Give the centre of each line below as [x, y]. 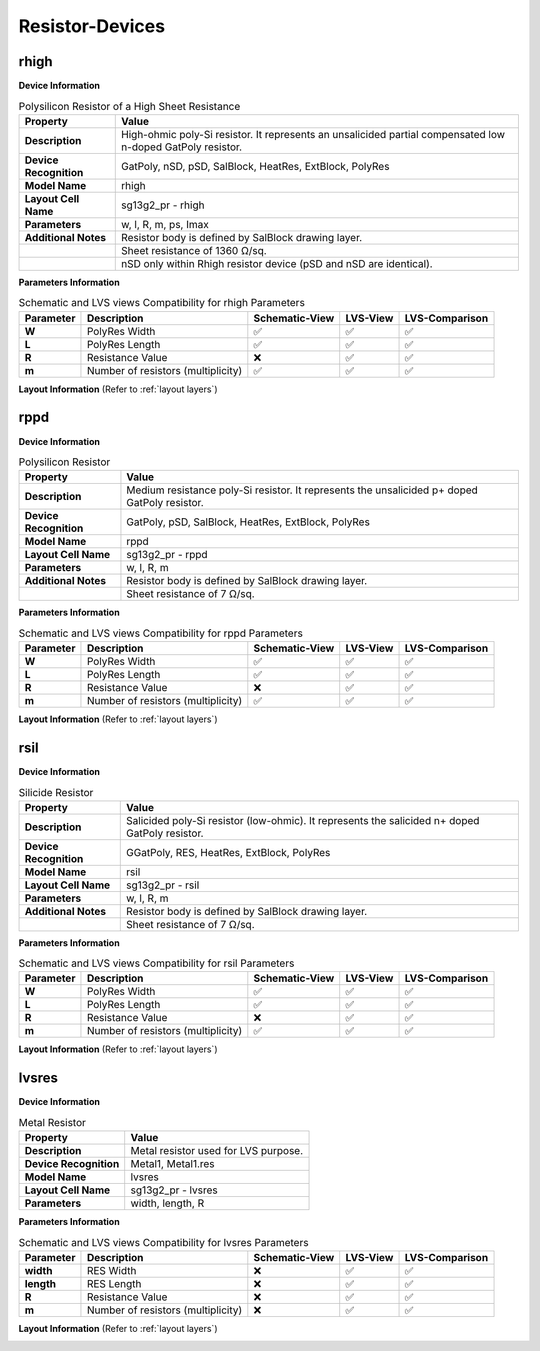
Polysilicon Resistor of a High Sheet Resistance [129, 106]
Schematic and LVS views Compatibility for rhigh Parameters [161, 303]
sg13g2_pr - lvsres [174, 1190]
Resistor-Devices [91, 26]
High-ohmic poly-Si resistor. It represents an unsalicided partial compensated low [313, 134]
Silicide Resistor [56, 792]
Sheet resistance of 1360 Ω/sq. [194, 250]
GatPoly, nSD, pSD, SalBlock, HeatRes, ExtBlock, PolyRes [255, 166]
